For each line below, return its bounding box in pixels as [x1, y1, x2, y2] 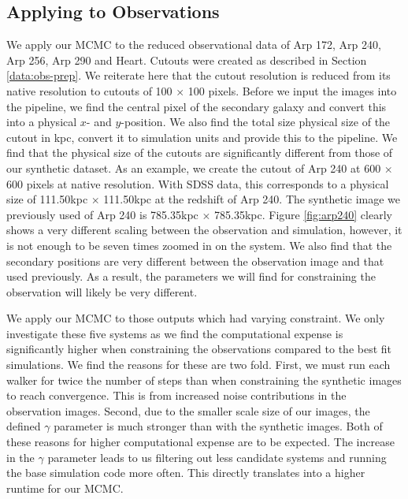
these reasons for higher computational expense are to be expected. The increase [6, 434, 395, 450]
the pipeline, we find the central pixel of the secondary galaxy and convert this [6, 98, 387, 114]
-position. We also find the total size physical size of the [121, 114, 391, 130]
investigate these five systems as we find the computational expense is [6, 325, 343, 341]
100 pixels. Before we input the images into [187, 82, 397, 99]
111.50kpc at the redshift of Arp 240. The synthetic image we [103, 191, 401, 207]
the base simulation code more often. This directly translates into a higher [6, 464, 365, 481]
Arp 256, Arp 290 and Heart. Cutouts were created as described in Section [6, 51, 367, 68]
